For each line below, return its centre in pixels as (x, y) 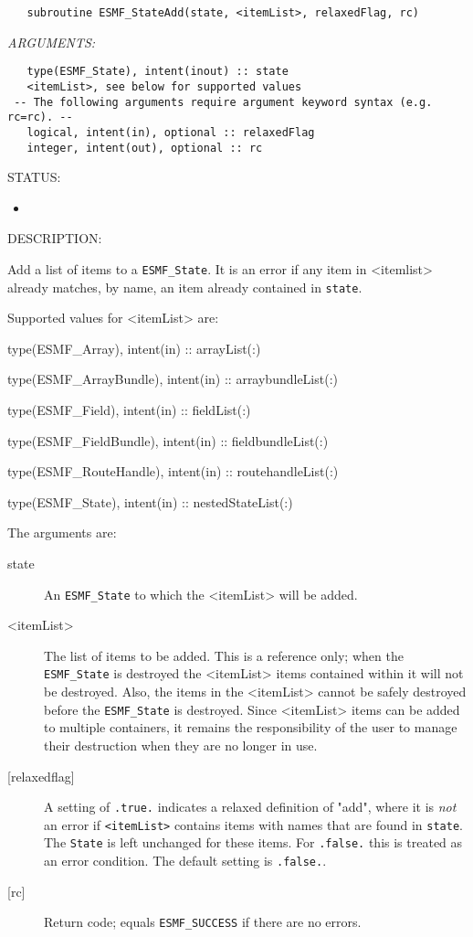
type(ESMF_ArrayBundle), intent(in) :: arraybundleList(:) (173, 379)
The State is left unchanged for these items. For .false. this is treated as (253, 842)
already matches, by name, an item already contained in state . (185, 287)
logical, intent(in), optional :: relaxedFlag (171, 132)
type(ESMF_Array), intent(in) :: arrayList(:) (134, 348)
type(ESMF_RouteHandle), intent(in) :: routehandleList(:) (173, 471)
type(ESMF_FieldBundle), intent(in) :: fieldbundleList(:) (168, 440)
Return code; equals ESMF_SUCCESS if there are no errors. (203, 922)
